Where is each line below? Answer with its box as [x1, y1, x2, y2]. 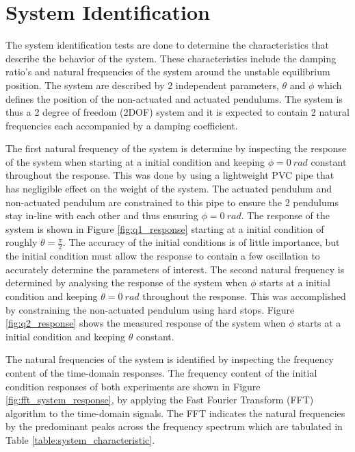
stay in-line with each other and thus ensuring [5, 208, 198, 223]
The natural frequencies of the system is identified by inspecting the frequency [5, 352, 334, 366]
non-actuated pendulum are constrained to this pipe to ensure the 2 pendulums [5, 194, 339, 209]
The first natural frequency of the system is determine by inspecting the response [5, 141, 347, 155]
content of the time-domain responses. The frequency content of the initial [5, 366, 317, 380]
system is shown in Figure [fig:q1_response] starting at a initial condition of [5, 221, 324, 236]
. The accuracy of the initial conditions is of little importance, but [62, 235, 340, 249]
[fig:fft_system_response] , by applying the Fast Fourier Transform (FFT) [5, 392, 314, 407]
